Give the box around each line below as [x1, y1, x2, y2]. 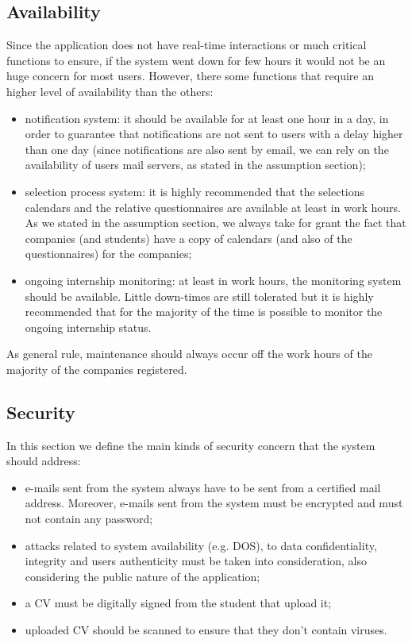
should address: [6, 452, 81, 469]
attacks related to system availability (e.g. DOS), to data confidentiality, [25, 537, 377, 553]
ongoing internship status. [25, 318, 152, 335]
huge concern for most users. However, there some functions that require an [6, 67, 375, 84]
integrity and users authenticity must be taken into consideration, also [25, 553, 368, 569]
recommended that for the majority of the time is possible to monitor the [25, 303, 383, 320]
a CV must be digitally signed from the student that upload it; [25, 595, 332, 611]
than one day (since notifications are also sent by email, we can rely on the [25, 141, 389, 157]
